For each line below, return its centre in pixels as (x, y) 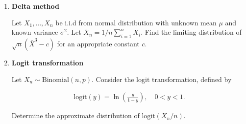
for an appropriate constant (98, 43)
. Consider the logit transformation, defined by (161, 79)
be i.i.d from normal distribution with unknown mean (136, 22)
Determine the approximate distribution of (75, 115)
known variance (35, 32)
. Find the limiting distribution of (191, 32)
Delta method (35, 6)
